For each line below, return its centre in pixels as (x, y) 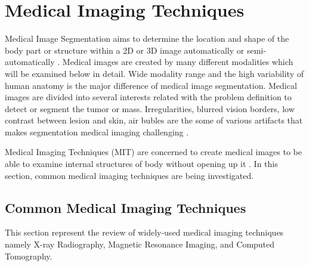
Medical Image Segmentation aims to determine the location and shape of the (147, 38)
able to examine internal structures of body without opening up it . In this (141, 164)
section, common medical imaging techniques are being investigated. (129, 175)
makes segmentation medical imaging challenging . (97, 132)
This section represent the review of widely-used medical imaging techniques (144, 232)
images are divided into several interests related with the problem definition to (148, 97)
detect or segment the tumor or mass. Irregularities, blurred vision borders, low (150, 108)
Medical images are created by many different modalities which (178, 62)
